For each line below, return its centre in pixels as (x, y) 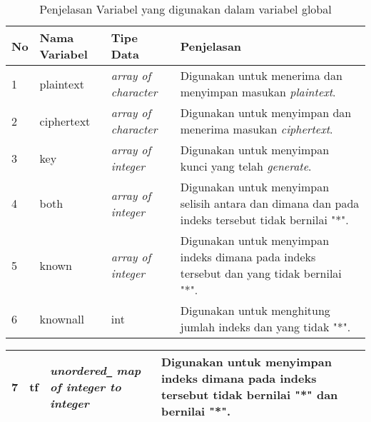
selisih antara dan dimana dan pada (270, 203)
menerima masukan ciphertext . (256, 129)
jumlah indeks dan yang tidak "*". (265, 327)
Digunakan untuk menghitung (255, 310)
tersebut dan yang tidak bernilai (261, 273)
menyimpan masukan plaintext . (258, 92)
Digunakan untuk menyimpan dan (266, 112)
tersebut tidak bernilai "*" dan (249, 395)
